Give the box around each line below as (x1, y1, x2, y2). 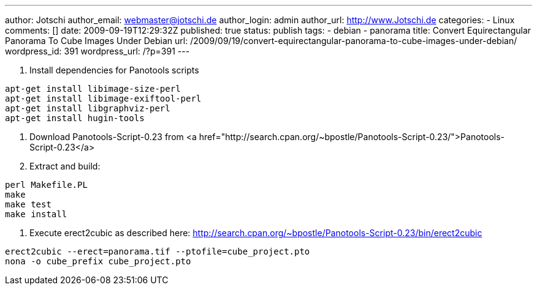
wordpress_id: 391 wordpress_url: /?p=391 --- (5, 46, 190, 56)
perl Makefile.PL (5, 180, 88, 190)
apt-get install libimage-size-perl (5, 84, 181, 94)
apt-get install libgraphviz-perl (5, 103, 170, 113)
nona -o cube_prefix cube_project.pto (5, 256, 191, 266)
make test (5, 199, 51, 209)
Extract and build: (29, 161, 101, 171)
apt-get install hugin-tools (5, 113, 145, 123)
